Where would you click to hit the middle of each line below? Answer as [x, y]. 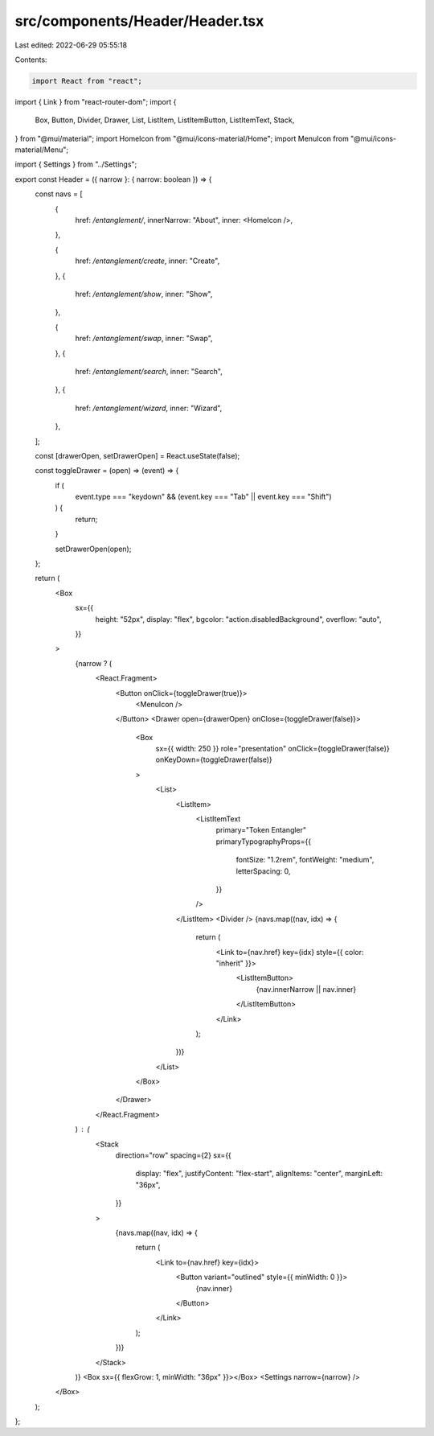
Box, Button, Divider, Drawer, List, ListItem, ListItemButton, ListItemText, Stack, [165, 120]
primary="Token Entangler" [261, 830]
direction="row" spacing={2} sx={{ [174, 1155]
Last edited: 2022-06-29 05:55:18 [71, 45]
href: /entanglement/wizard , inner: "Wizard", [149, 408]
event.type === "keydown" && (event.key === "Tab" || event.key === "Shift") [204, 497]
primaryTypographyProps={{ [264, 841]
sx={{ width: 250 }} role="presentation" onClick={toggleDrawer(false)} [272, 749]
